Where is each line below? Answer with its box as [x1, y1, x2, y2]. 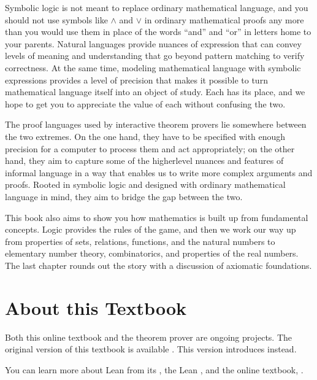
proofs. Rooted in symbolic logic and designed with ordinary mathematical [5, 178, 286, 191]
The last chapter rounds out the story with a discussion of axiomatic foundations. [5, 258, 312, 271]
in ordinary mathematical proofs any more [144, 13, 304, 26]
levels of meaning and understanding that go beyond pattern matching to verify [5, 49, 305, 62]
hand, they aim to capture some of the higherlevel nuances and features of [5, 154, 284, 167]
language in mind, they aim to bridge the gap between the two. [5, 190, 243, 203]
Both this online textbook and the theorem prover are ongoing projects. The [5, 330, 292, 343]
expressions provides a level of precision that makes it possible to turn [5, 73, 268, 86]
